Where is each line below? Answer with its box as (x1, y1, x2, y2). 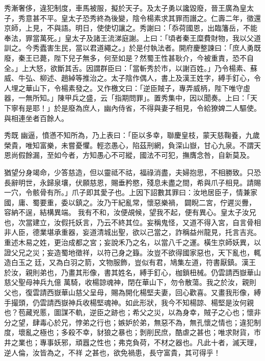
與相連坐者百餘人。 (4, 112, 68, 123)
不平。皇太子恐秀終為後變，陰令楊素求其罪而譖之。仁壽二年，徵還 (39, 12, 261, 23)
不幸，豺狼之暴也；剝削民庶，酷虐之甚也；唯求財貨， (75, 327, 254, 338)
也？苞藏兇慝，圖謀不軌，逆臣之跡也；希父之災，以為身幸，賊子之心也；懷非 (4, 307, 261, 318)
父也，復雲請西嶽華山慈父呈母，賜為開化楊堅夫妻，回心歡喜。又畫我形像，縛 (4, 287, 261, 298)
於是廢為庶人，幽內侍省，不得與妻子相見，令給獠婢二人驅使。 (54, 102, 261, 113)
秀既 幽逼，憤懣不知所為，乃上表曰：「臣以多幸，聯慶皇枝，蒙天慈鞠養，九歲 (4, 130, 260, 140)
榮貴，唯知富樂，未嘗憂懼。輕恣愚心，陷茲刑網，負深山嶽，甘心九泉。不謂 (4, 139, 254, 150)
